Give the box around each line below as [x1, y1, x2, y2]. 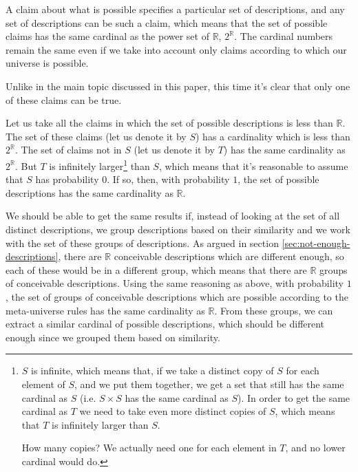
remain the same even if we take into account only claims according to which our [6, 42, 347, 56]
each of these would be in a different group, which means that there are [6, 262, 307, 277]
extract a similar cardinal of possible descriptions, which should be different [6, 317, 325, 331]
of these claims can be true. [6, 92, 122, 107]
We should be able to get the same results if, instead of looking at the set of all [6, 208, 340, 223]
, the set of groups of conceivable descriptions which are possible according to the [6, 289, 348, 303]
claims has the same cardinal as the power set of [6, 29, 209, 43]
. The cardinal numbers [234, 29, 333, 43]
